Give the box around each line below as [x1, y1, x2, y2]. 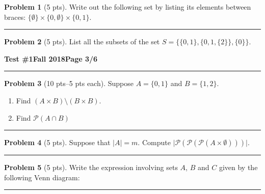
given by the [219, 162, 258, 173]
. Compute [138, 137, 171, 148]
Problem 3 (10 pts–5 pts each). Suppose [4, 78, 134, 89]
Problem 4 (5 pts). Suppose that [4, 137, 111, 148]
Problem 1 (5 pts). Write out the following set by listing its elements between [4, 2, 251, 12]
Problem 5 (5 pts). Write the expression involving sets [4, 162, 178, 173]
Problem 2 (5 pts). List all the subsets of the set [4, 36, 160, 47]
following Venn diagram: [4, 172, 80, 182]
